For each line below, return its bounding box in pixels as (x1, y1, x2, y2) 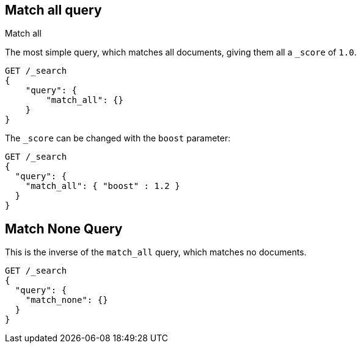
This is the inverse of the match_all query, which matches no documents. (5, 247, 307, 258)
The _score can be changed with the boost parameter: (5, 133, 231, 144)
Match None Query (5, 221, 123, 236)
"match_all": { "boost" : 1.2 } (25, 181, 180, 191)
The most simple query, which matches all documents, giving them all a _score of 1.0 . (5, 47, 357, 58)
